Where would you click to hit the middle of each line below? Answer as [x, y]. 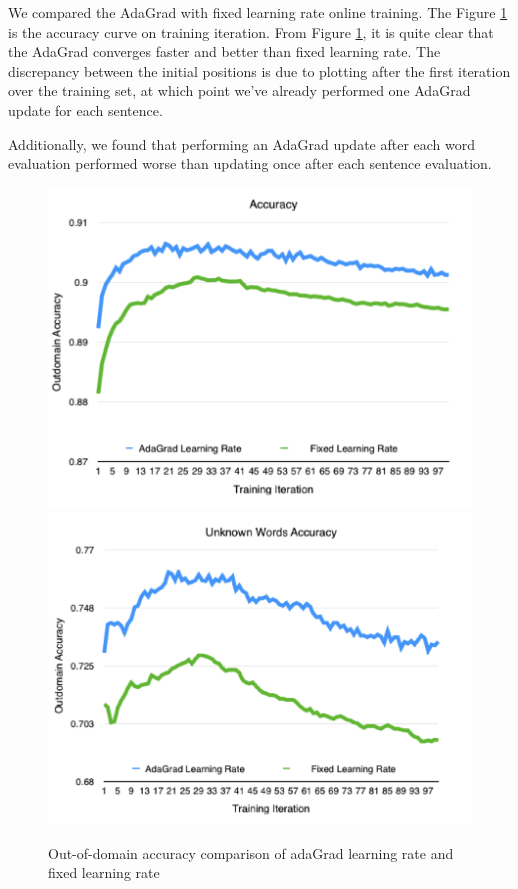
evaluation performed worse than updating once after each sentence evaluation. [250, 163]
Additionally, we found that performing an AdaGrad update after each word [242, 143]
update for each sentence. [85, 109]
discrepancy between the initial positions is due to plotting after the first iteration [259, 70]
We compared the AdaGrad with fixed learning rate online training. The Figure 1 [258, 12]
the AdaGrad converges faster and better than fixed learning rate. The [224, 51]
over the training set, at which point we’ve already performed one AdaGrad [239, 90]
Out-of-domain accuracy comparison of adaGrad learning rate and [251, 852]
